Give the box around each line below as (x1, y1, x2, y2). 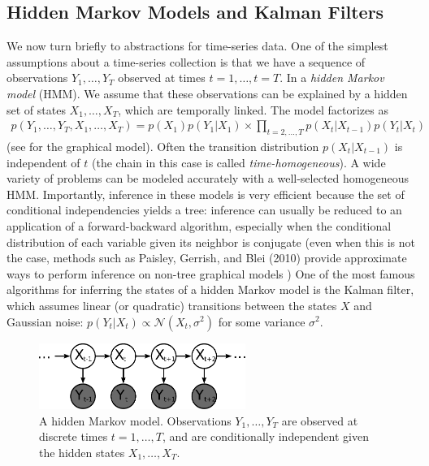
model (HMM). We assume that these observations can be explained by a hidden (6, 84, 408, 101)
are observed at (281, 412, 358, 429)
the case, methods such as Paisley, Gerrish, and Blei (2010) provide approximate (6, 249, 407, 266)
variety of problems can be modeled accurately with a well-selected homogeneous (6, 170, 409, 187)
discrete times (39, 428, 108, 445)
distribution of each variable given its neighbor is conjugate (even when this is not (6, 233, 415, 250)
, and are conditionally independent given (162, 428, 369, 445)
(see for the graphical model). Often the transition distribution (6, 138, 319, 154)
